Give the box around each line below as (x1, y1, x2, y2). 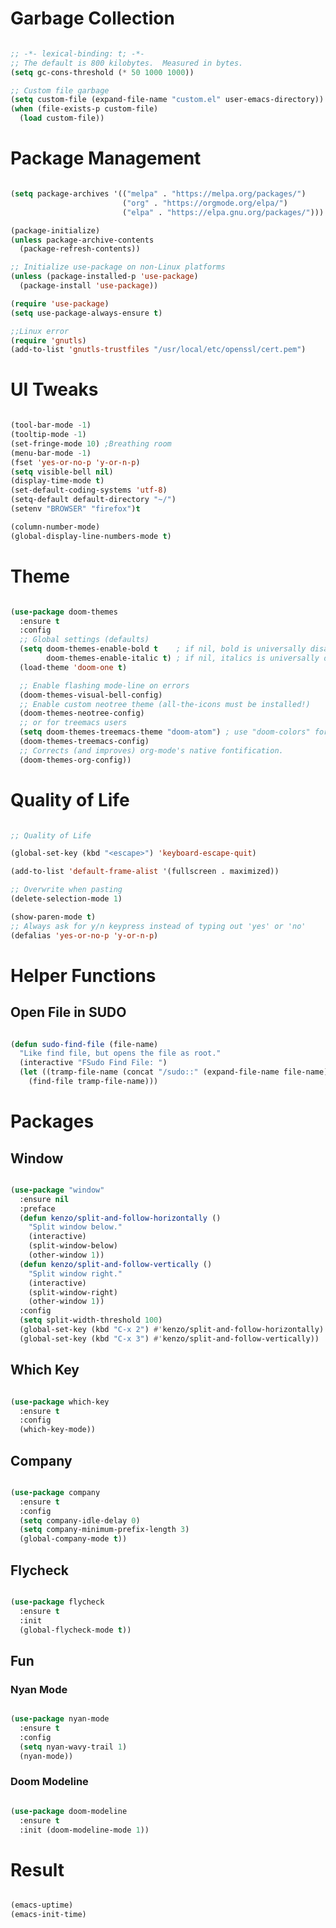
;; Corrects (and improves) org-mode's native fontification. (19, 745, 284, 756)
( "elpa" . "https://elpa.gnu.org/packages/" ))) (121, 207, 325, 217)
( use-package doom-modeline (10, 1806, 128, 1816)
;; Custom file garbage (10, 85, 110, 96)
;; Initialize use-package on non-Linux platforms (10, 262, 226, 272)
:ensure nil (19, 1194, 70, 1204)
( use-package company (10, 1487, 101, 1497)
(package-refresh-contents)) (19, 244, 141, 254)
